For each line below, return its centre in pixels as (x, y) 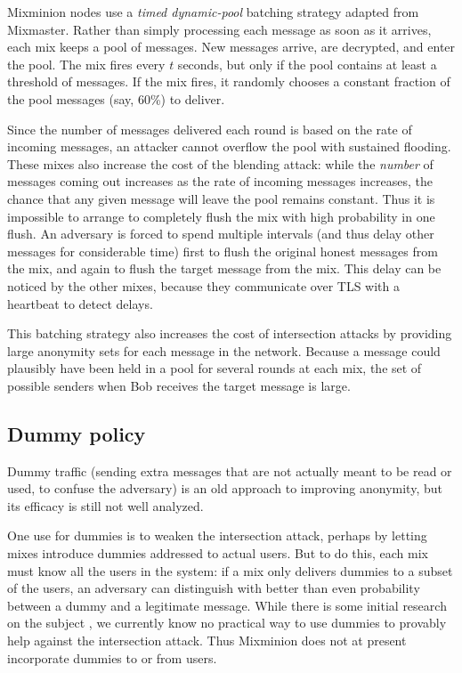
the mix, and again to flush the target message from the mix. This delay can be (224, 268)
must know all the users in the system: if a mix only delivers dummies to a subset (230, 570)
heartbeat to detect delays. (80, 303)
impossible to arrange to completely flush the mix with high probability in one (221, 216)
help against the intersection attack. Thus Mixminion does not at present (207, 641)
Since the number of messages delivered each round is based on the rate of (210, 129)
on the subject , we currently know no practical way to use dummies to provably (227, 623)
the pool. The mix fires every (86, 64)
